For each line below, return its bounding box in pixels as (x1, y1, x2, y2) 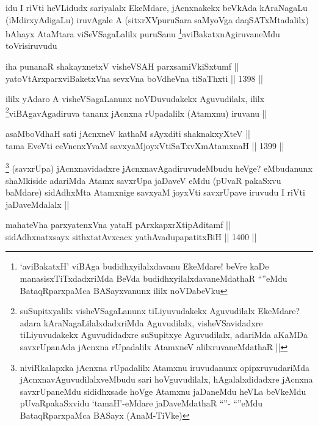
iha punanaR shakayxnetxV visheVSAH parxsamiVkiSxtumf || (5, 60, 239, 73)
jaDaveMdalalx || (5, 197, 70, 210)
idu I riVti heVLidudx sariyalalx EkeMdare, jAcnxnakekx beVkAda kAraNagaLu (5, 1, 308, 13)
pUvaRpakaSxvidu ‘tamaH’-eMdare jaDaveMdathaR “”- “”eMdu (20, 397, 263, 409)
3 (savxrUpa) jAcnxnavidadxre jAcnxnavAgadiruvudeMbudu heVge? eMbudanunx (5, 160, 313, 174)
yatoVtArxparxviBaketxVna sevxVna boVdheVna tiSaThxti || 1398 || (5, 72, 263, 84)
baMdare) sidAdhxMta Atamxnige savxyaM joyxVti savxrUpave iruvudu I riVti (5, 186, 305, 199)
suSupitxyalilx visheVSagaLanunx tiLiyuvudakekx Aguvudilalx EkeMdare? (20, 304, 300, 317)
